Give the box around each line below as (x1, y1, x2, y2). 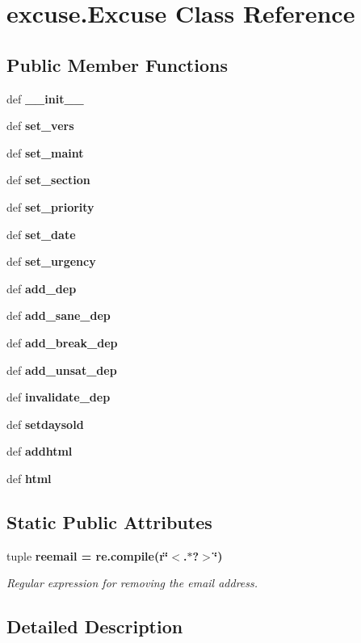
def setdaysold (6, 415, 84, 432)
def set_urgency (6, 253, 96, 270)
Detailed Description (6, 614, 183, 639)
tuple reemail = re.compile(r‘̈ (6, 547, 169, 564)
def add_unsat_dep (6, 361, 117, 378)
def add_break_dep (6, 334, 118, 351)
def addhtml (6, 443, 73, 460)
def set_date (6, 225, 76, 242)
